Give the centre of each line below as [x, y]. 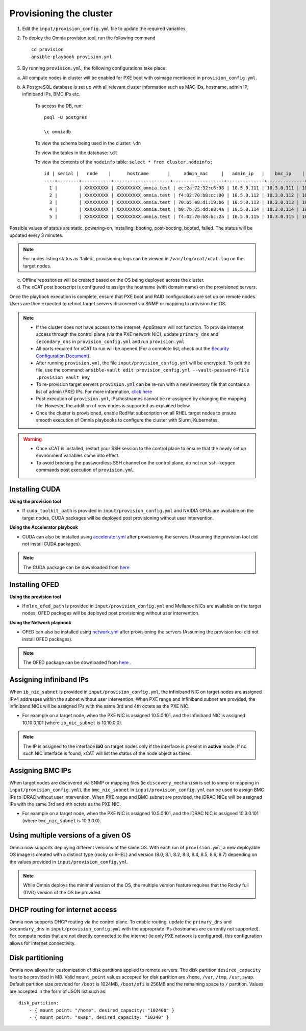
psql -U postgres [66, 118]
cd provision [47, 50]
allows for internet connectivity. [43, 943]
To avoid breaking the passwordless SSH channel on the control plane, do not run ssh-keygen [136, 462]
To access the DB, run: [59, 106]
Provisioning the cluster [61, 13]
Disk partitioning [36, 958]
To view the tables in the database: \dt [76, 153]
